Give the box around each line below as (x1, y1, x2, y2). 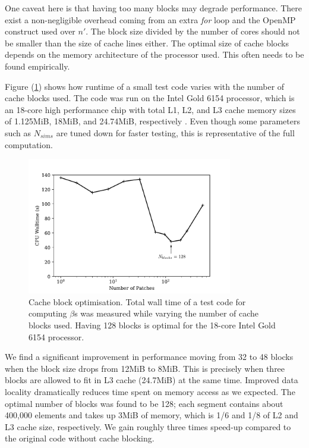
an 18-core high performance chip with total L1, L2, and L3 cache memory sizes (5, 103, 296, 115)
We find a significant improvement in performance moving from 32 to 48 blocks (5, 350, 294, 363)
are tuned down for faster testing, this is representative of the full (56, 126, 295, 139)
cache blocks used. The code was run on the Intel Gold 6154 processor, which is (5, 92, 295, 104)
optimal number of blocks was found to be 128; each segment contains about (5, 397, 283, 409)
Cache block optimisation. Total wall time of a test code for (29, 295, 246, 308)
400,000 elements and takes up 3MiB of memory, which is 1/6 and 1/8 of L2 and (5, 409, 298, 421)
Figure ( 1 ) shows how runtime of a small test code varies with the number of (5, 80, 285, 92)
